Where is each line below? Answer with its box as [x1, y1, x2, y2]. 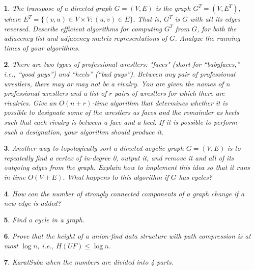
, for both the [197, 23, 236, 33]
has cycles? [179, 171, 212, 182]
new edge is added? [4, 198, 61, 208]
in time [4, 171, 26, 182]
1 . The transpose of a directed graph [4, 3, 112, 13]
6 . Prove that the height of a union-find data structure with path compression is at [4, 231, 251, 241]
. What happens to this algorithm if [62, 171, 169, 182]
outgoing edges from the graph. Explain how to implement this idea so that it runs [4, 162, 250, 172]
